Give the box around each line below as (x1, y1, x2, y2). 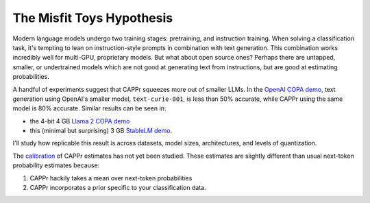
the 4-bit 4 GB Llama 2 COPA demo (29, 117, 130, 125)
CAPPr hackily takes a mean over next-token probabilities (29, 174, 193, 182)
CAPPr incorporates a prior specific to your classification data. (29, 184, 206, 192)
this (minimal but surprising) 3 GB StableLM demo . (29, 127, 173, 135)
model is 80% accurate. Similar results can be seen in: (12, 104, 166, 112)
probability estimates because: (12, 161, 100, 169)
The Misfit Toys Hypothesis (12, 10, 173, 25)
